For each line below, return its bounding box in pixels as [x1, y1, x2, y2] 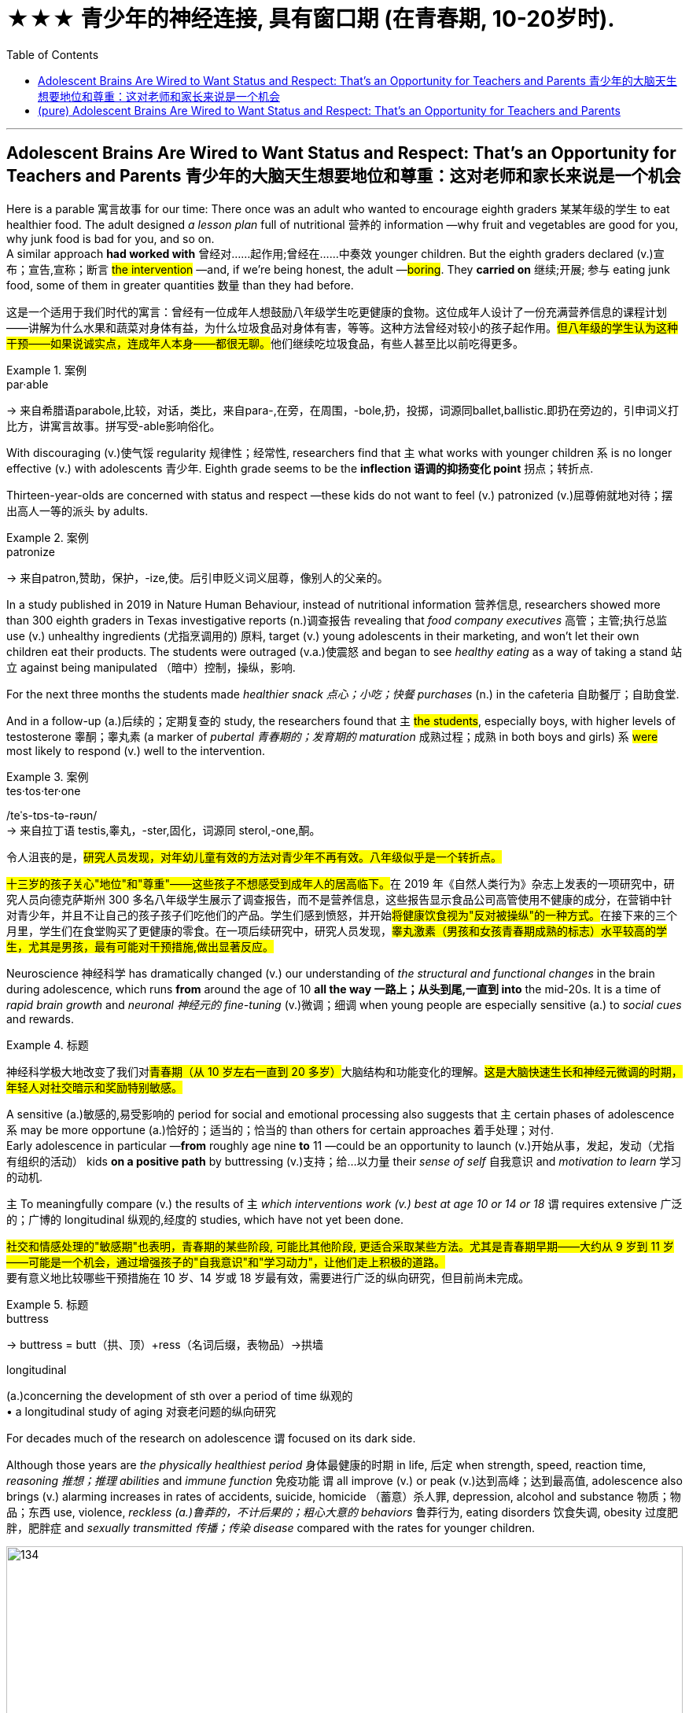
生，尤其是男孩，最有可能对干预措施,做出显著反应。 [6, 939, 274, 953]
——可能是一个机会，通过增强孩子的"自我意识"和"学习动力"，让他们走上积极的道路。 [6, 1254, 446, 1269]
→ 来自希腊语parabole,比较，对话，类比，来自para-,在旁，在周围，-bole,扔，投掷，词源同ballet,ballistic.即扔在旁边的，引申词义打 [6, 403, 679, 417]
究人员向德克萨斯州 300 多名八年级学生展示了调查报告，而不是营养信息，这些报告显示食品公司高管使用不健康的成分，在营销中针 [6, 892, 672, 906]
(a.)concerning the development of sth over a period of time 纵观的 [6, 1388, 353, 1402]
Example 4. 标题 [6, 1037, 89, 1052]
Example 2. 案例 [6, 530, 89, 544]
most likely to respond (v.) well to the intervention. [6, 743, 265, 757]
